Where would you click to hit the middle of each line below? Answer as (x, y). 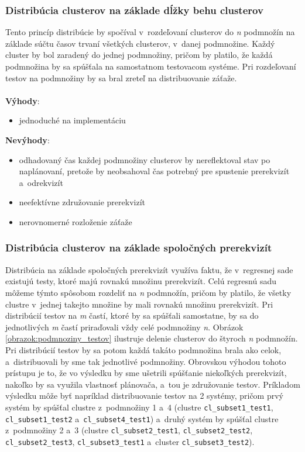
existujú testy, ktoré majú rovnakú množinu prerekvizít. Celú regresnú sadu (141, 281)
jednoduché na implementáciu (72, 120)
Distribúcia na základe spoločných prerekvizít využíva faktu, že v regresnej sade (149, 269)
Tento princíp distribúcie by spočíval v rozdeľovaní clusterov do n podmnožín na (150, 32)
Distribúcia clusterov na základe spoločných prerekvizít (139, 248)
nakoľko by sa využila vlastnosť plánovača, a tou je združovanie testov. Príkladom (153, 384)
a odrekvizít (41, 182)
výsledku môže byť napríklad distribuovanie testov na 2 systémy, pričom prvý (145, 396)
